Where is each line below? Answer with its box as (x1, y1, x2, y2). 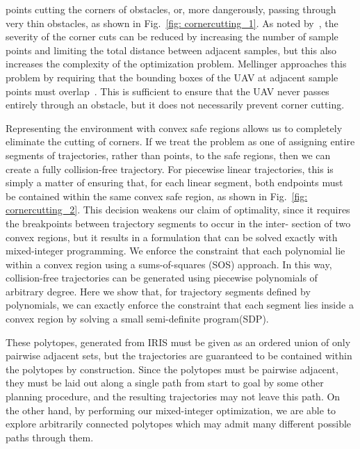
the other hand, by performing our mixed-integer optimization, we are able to (6, 402, 336, 417)
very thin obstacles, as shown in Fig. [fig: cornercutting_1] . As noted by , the (6, 15, 338, 30)
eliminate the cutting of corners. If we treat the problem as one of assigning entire (6, 134, 355, 149)
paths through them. (6, 430, 94, 444)
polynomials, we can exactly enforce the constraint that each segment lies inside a (6, 297, 354, 312)
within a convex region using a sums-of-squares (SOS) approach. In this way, (6, 256, 332, 271)
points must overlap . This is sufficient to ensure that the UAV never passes (6, 83, 329, 98)
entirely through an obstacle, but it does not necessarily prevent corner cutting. (6, 97, 345, 112)
